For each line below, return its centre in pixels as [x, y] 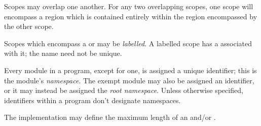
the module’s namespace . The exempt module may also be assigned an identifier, [129, 80]
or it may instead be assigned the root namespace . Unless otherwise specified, [124, 90]
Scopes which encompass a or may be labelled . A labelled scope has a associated [128, 43]
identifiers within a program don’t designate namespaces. [92, 100]
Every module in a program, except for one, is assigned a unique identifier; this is [130, 70]
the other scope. [29, 26]
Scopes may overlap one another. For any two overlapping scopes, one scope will [129, 6]
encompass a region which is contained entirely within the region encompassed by [131, 16]
